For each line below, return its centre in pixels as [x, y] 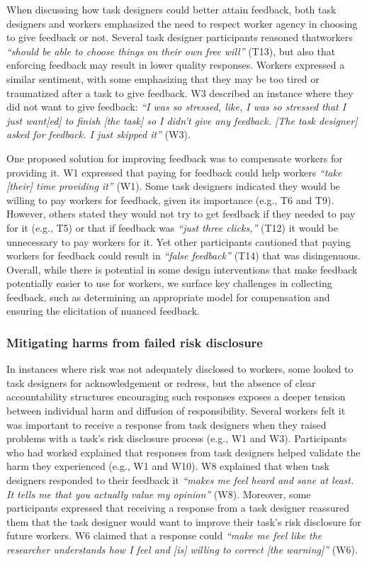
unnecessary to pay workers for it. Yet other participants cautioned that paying [179, 241]
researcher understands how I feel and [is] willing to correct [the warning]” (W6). [182, 549]
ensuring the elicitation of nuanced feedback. [103, 311]
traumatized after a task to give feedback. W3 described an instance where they [180, 92]
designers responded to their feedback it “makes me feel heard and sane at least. [180, 480]
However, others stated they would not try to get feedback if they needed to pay [181, 214]
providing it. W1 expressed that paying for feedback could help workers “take [174, 172]
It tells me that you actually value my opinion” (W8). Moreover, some [159, 494]
